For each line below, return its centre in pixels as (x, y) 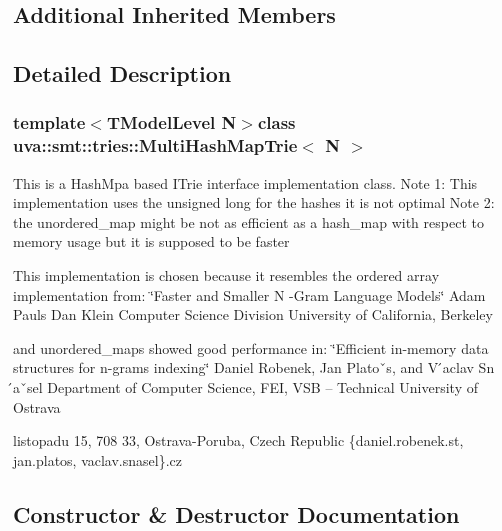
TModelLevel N (171, 122)
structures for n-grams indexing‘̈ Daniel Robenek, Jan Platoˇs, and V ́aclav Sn (254, 367)
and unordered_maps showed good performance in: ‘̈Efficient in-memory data (251, 347)
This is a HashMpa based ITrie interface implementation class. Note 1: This (245, 182)
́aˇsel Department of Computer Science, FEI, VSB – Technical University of (245, 387)
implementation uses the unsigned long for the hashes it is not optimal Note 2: (254, 202)
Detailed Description (122, 73)
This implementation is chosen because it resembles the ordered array (226, 275)
